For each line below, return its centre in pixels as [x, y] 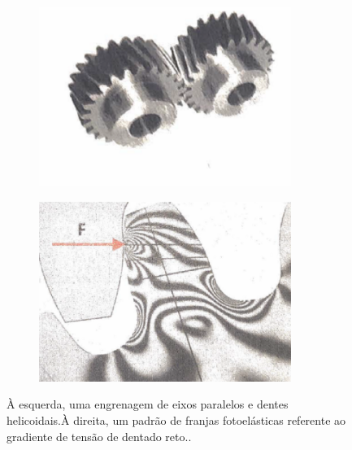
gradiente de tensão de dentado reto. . [99, 436]
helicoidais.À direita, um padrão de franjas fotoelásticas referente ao [176, 420]
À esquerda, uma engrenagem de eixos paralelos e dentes [148, 404]
